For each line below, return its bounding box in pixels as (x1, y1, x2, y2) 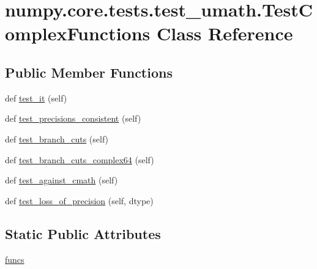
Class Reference (157, 21, 293, 46)
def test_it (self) (5, 91, 67, 104)
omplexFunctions (5, 21, 151, 46)
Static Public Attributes (5, 224, 161, 243)
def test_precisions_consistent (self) (5, 112, 141, 125)
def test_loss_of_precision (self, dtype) (5, 194, 154, 207)
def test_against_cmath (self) (5, 174, 118, 186)
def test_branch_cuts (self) (5, 132, 109, 145)
